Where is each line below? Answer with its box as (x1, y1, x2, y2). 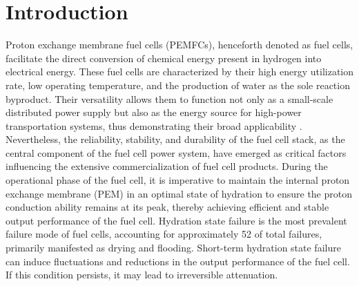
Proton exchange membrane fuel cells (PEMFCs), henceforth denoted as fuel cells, (6, 37, 353, 52)
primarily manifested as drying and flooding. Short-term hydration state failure (6, 240, 341, 255)
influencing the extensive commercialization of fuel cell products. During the (6, 159, 328, 173)
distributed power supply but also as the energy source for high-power (6, 105, 302, 120)
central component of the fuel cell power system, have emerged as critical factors (6, 145, 347, 160)
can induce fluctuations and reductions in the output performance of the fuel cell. (6, 254, 350, 268)
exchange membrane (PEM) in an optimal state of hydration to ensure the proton (6, 186, 352, 200)
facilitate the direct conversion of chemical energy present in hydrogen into (6, 50, 322, 65)
